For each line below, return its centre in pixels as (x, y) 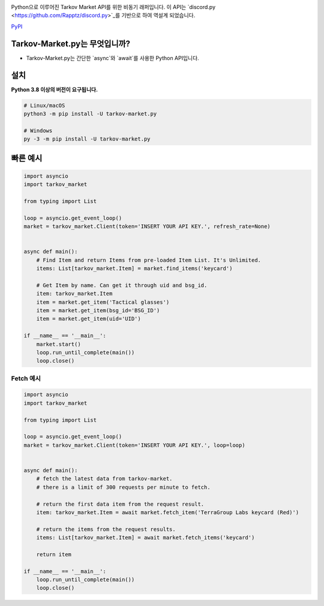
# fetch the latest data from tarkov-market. (104, 479)
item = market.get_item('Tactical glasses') (103, 302)
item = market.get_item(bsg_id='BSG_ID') (98, 310)
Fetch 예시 (26, 378)
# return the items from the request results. (106, 529)
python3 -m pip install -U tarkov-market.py (90, 114)
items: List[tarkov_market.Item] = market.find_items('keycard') (134, 268)
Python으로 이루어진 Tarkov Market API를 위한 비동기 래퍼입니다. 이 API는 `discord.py (113, 7)
